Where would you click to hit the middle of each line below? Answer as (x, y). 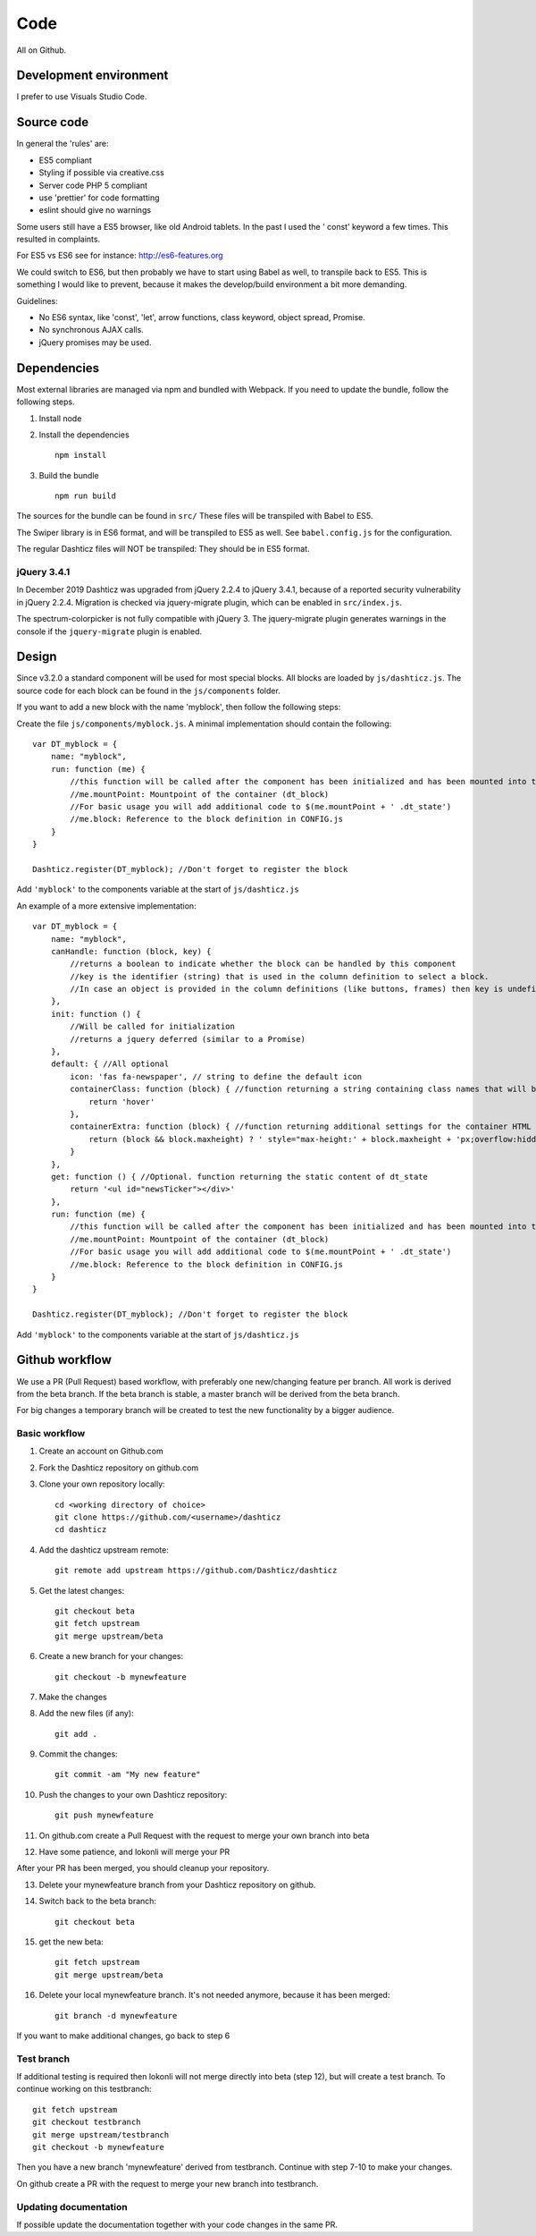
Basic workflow (51, 1434)
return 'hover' (122, 1101)
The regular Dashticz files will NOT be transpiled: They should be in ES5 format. (163, 549)
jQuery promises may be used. (95, 342)
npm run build (85, 496)
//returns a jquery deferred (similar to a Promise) (188, 1039)
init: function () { (96, 1014)
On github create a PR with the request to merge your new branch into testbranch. (167, 2183)
